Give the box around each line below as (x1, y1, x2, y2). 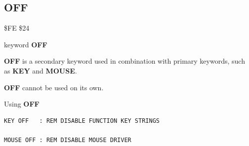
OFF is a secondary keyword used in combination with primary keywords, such (4, 56, 245, 66)
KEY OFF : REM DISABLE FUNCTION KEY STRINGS (4, 117, 160, 124)
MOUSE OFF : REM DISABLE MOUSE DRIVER (4, 136, 131, 144)
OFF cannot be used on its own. (4, 82, 104, 92)
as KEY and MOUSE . (4, 65, 77, 75)
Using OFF (4, 99, 40, 109)
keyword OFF (4, 39, 47, 49)
